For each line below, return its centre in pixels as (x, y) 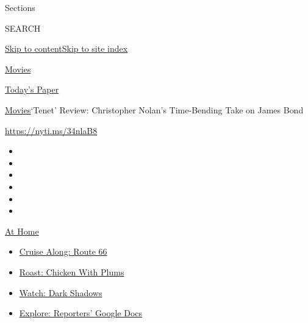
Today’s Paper (32, 89)
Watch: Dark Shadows (61, 292)
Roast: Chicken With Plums (72, 272)
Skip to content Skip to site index (66, 48)
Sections (20, 7)
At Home (22, 231)
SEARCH (23, 28)
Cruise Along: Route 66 (63, 251)
